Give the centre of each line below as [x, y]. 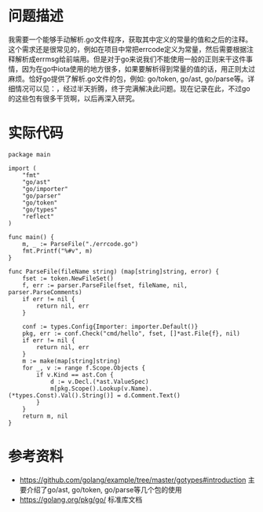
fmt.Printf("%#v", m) [57, 251]
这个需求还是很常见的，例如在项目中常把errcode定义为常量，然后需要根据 [128, 49]
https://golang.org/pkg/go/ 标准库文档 [81, 499]
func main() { [31, 237]
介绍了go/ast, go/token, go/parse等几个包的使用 [104, 489]
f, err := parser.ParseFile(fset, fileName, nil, [105, 285]
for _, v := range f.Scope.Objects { [84, 368]
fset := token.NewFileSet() [68, 278]
